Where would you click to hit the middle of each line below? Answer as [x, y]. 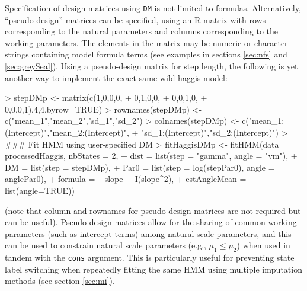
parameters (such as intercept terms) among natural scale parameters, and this [148, 233]
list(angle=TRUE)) [40, 190]
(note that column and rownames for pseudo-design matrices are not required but [153, 210]
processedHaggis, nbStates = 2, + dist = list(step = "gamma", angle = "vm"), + [151, 156]
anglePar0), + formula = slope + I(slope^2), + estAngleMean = [126, 179]
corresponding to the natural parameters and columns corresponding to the [142, 31]
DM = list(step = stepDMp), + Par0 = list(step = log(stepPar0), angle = [140, 167]
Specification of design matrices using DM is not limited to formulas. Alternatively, [153, 8]
